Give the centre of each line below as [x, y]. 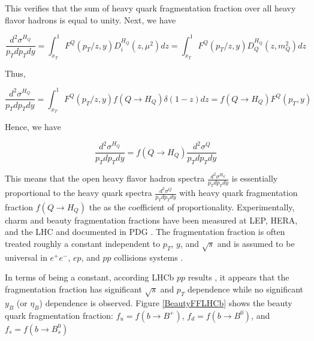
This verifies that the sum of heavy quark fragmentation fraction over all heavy [150, 8]
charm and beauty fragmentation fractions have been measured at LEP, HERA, [151, 220]
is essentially [255, 178]
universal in [26, 257]
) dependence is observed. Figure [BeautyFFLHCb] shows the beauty [166, 302]
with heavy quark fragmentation [238, 193]
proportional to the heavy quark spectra [78, 193]
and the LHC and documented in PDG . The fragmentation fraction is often [145, 232]
